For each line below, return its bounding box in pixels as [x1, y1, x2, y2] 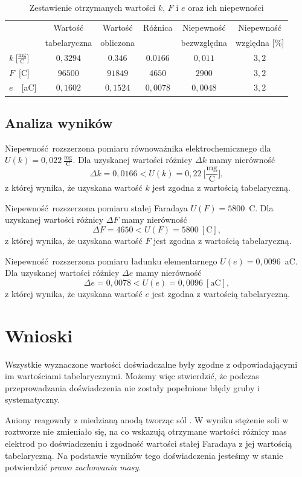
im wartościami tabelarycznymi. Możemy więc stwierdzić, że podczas [5, 370, 259, 382]
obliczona [100, 36, 135, 48]
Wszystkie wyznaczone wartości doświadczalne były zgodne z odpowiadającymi [5, 357, 298, 370]
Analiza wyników [5, 113, 113, 132]
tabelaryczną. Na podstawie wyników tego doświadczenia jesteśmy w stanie [5, 449, 283, 461]
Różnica [143, 21, 173, 33]
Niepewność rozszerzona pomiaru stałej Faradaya [5, 201, 188, 214]
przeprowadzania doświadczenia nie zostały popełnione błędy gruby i [5, 381, 260, 394]
